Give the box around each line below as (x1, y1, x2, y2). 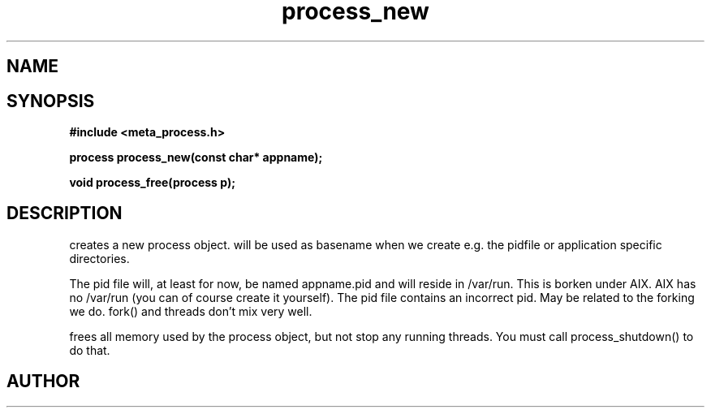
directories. (69, 251, 130, 265)
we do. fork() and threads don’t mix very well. (69, 304, 312, 318)
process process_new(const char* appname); (69, 150, 323, 165)
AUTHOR (6, 371, 80, 392)
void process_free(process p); (69, 175, 235, 190)
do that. (69, 343, 110, 357)
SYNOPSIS (6, 90, 95, 111)
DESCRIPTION (6, 203, 123, 224)
